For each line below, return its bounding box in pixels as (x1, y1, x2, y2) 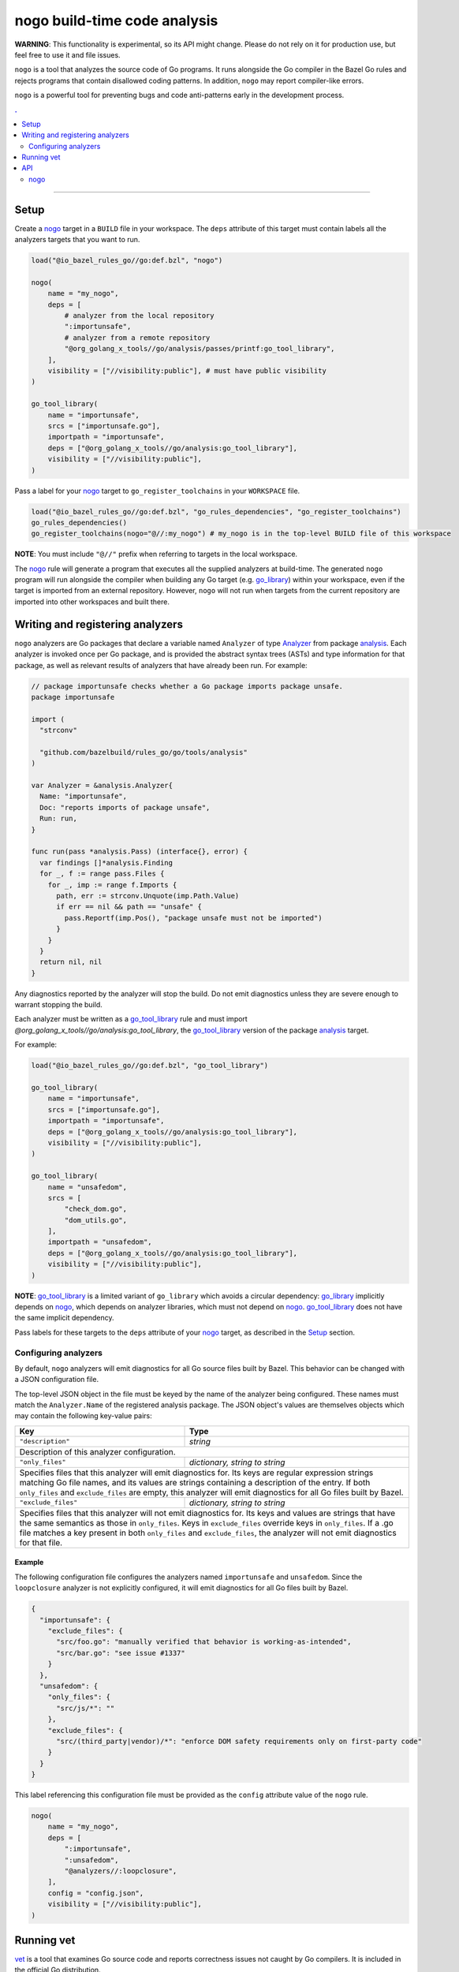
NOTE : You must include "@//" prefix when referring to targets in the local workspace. (14, 549, 298, 559)
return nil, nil (39, 958, 103, 966)
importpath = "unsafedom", (47, 1238, 153, 1246)
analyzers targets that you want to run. (14, 235, 140, 245)
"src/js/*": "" (56, 1704, 115, 1712)
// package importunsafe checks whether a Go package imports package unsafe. (31, 682, 343, 690)
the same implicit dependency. (14, 1313, 114, 1323)
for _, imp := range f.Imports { (47, 880, 177, 889)
